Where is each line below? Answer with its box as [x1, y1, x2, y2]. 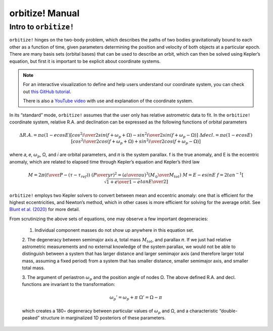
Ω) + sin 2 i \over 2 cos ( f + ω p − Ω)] [128, 138, 201, 145]
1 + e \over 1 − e [106, 179, 141, 185]
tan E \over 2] [140, 179, 168, 184]
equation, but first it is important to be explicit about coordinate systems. [9, 58, 161, 64]
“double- [219, 308, 238, 314]
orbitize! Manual [9, 8, 80, 19]
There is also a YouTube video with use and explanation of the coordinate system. [23, 98, 194, 104]
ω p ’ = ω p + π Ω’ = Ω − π [109, 295, 162, 301]
